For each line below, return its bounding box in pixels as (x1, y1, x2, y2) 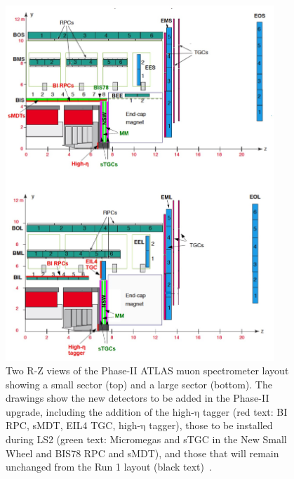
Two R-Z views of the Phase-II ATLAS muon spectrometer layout (6, 363, 289, 378)
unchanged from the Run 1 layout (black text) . (6, 459, 212, 474)
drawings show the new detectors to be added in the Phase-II (6, 391, 269, 405)
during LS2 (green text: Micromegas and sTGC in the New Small (6, 432, 287, 447)
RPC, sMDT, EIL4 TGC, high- (6, 418, 141, 433)
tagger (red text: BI (202, 404, 288, 419)
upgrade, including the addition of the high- (6, 404, 194, 419)
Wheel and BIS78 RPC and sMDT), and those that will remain (6, 445, 279, 460)
